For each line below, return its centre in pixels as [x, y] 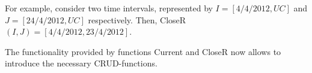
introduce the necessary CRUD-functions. [81, 63]
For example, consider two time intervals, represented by [109, 8]
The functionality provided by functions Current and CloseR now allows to [143, 51]
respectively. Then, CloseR [137, 19]
